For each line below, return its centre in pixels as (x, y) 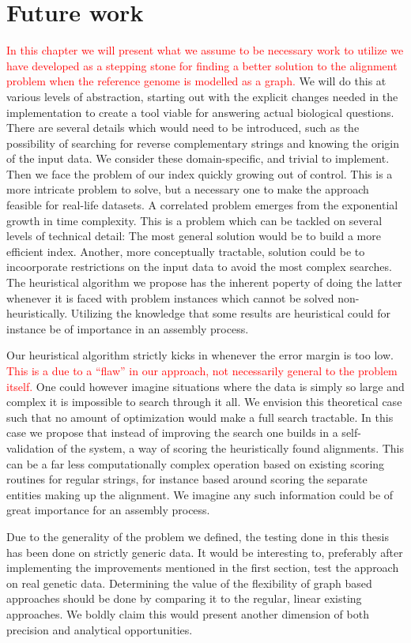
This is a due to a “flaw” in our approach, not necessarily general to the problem (202, 370)
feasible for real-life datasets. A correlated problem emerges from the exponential (202, 205)
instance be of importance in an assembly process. (128, 328)
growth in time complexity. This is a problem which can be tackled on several (194, 220)
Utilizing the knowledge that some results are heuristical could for (230, 313)
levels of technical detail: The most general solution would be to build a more (194, 236)
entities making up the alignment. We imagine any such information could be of (200, 494)
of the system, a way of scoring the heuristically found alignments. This (230, 447)
